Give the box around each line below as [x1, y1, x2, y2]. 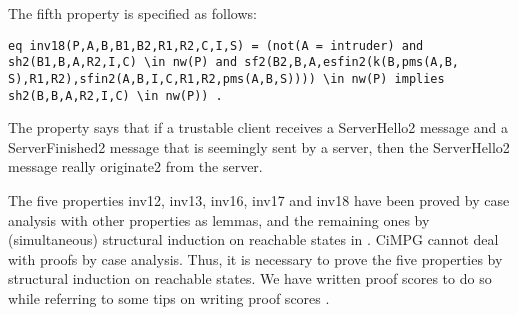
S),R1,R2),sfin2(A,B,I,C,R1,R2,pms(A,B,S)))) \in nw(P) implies [8, 71, 445, 86]
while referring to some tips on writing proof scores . [8, 287, 330, 308]
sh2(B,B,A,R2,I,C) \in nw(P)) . [8, 88, 223, 103]
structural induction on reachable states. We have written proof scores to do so [8, 268, 492, 289]
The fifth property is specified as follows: [8, 3, 257, 23]
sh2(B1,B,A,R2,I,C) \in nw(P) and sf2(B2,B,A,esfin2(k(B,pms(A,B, [8, 55, 460, 70]
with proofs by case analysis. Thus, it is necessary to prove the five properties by [8, 248, 503, 269]
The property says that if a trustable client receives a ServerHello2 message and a [8, 117, 508, 138]
